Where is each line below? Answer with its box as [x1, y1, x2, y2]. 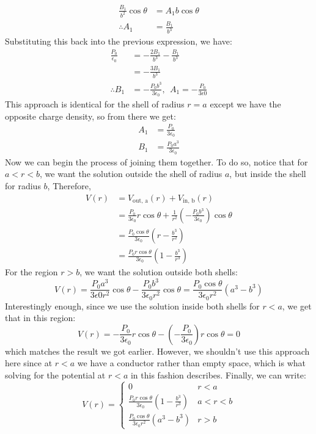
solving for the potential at [5, 369, 106, 382]
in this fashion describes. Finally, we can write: [130, 369, 306, 382]
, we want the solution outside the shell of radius [40, 167, 222, 180]
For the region [5, 266, 58, 278]
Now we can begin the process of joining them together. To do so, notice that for [5, 155, 308, 168]
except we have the [210, 98, 281, 110]
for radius [5, 179, 41, 192]
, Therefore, [47, 179, 91, 192]
